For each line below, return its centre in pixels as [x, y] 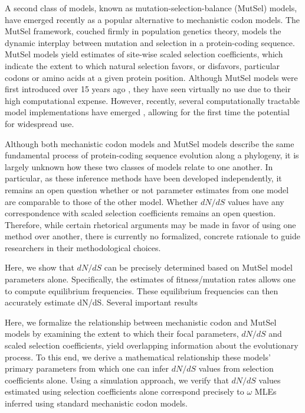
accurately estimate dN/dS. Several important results [101, 302]
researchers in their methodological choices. [83, 247]
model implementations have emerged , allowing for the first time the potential [147, 112]
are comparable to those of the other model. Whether [101, 201]
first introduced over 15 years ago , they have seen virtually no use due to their [148, 89]
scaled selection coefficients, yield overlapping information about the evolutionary [152, 345]
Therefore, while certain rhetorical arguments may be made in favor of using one [150, 224]
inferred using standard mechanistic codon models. [96, 403]
